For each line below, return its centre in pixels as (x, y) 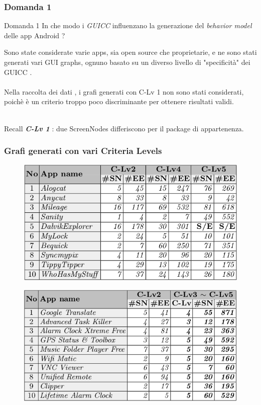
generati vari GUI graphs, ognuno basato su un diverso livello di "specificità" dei (127, 62)
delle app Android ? (35, 35)
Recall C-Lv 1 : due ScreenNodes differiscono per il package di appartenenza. (124, 128)
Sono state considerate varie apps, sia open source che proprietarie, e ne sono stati (130, 52)
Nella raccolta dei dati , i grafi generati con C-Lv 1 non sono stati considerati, (124, 91)
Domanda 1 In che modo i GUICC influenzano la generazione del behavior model (128, 25)
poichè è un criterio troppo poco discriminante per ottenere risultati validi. (119, 101)
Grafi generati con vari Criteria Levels (83, 151)
